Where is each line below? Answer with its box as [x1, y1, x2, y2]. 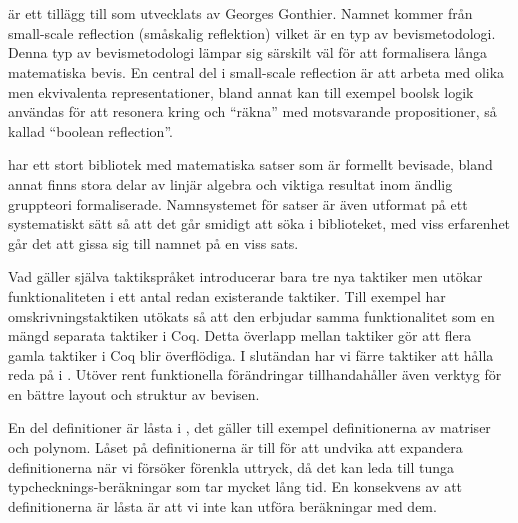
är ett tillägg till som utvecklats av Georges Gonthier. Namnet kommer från [8, 3, 473, 24]
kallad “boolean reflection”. [8, 120, 173, 141]
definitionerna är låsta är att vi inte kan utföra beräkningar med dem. [8, 495, 437, 516]
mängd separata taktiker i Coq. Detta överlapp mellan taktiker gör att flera [8, 325, 472, 346]
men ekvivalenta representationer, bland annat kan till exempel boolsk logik [8, 81, 474, 102]
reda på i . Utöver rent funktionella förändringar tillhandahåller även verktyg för [8, 364, 502, 385]
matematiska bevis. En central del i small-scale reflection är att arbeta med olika [8, 61, 505, 82]
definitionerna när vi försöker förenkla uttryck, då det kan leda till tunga [8, 456, 455, 477]
